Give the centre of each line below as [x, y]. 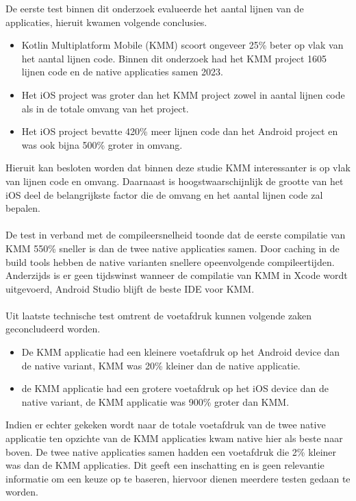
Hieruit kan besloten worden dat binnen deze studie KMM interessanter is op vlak [178, 168]
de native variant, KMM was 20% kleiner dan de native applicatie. [161, 365]
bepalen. [23, 208]
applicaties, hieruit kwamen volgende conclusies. [106, 22]
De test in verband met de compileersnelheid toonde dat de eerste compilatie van [176, 235]
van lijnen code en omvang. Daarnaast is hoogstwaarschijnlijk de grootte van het [175, 181]
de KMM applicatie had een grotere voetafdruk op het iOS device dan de [175, 388]
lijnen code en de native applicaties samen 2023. [122, 72]
